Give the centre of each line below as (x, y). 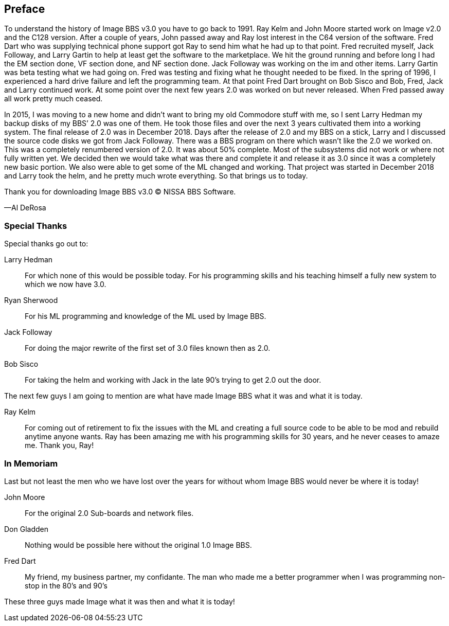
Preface (25, 9)
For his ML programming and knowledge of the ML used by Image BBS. (146, 316)
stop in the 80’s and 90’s (66, 585)
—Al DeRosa (25, 208)
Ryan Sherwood (31, 300)
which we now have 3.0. (66, 284)
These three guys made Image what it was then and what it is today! (120, 601)
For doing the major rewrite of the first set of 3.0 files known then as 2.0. (148, 348)
